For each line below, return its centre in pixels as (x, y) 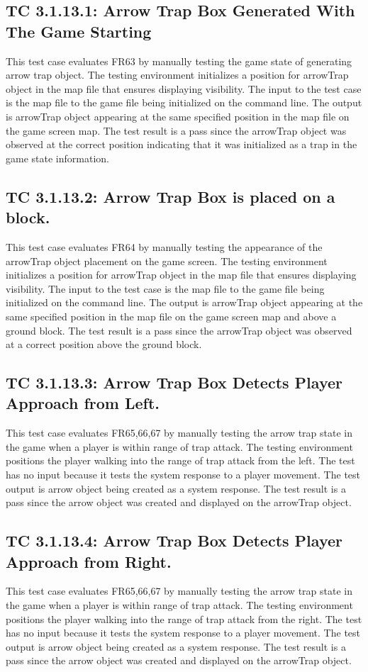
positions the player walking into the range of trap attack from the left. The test (180, 460)
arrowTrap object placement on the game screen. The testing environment (167, 261)
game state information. (57, 158)
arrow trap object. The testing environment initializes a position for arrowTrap (177, 75)
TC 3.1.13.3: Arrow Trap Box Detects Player (174, 382)
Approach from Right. (89, 561)
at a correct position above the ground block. (104, 344)
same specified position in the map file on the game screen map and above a (171, 316)
